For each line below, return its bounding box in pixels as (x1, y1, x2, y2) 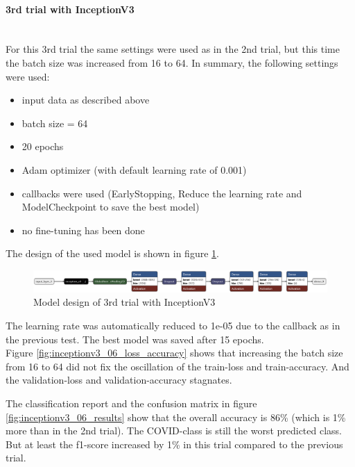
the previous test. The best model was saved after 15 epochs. (6, 331, 264, 346)
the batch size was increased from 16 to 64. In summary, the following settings (6, 55, 338, 69)
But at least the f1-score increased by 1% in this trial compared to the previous (6, 436, 343, 451)
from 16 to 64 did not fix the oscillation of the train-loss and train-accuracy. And (6, 359, 349, 373)
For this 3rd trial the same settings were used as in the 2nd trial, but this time (6, 42, 340, 56)
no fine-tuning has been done (21, 222, 145, 237)
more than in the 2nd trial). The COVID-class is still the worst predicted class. (6, 423, 343, 438)
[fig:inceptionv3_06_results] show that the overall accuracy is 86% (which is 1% (6, 409, 346, 424)
